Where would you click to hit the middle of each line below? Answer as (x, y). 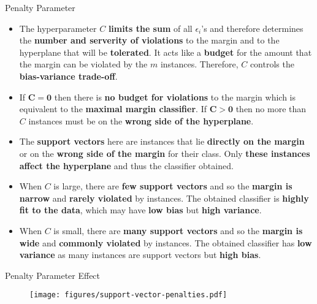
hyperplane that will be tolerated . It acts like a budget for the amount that (166, 52)
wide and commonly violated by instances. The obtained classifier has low (166, 242)
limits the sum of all (150, 28)
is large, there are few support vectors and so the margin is (173, 186)
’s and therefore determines (252, 28)
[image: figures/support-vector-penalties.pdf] (128, 295)
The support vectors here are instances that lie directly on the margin (162, 141)
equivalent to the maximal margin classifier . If (113, 109)
